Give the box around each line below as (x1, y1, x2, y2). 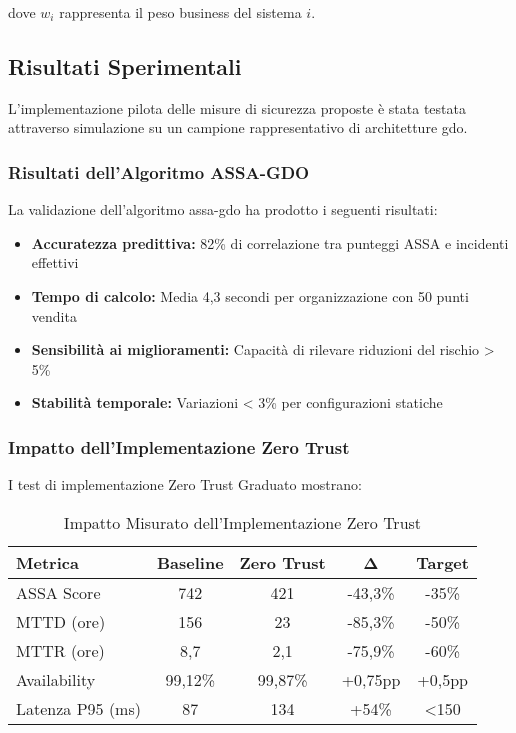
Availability (16, 667, 96, 691)
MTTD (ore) (16, 609, 106, 633)
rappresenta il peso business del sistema (59, 2, 302, 22)
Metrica (16, 550, 79, 574)
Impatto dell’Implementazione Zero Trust (8, 434, 350, 459)
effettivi (31, 252, 79, 273)
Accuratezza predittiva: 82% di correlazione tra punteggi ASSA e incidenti (31, 232, 509, 253)
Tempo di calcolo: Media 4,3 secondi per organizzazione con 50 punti (31, 285, 469, 306)
